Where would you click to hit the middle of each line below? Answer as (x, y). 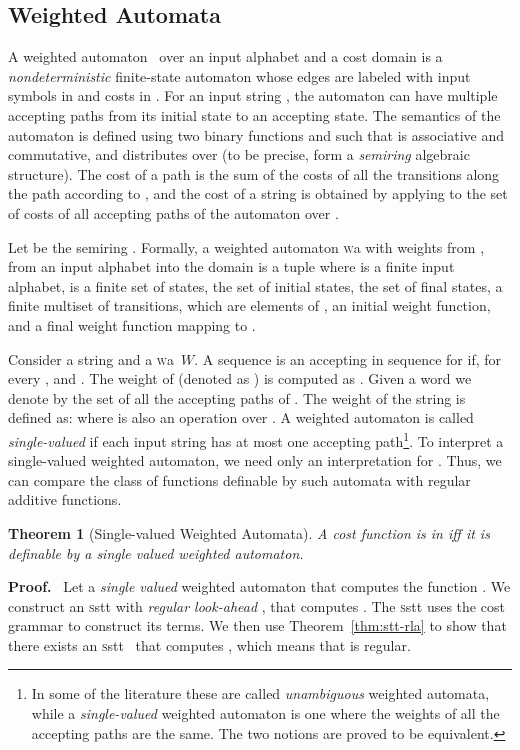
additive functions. (65, 499)
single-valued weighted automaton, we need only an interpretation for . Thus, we (255, 460)
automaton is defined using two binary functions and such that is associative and (256, 134)
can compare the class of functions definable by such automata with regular (239, 479)
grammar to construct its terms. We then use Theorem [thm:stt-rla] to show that (257, 625)
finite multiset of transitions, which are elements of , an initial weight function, (249, 305)
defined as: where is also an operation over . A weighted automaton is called (241, 417)
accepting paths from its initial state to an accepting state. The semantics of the (254, 114)
